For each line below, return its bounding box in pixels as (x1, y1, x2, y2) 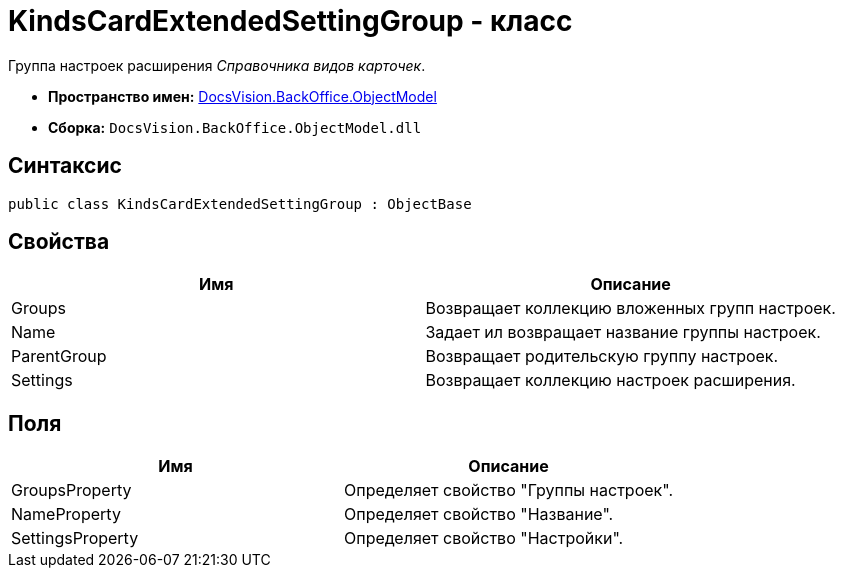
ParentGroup (11, 346, 107, 367)
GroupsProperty (11, 480, 132, 501)
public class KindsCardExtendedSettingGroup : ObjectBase (8, 195, 472, 212)
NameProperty (11, 504, 121, 525)
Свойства (8, 229, 110, 255)
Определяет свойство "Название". (344, 504, 614, 525)
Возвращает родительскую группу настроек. (425, 346, 779, 367)
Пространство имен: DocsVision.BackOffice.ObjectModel (48, 87, 437, 105)
